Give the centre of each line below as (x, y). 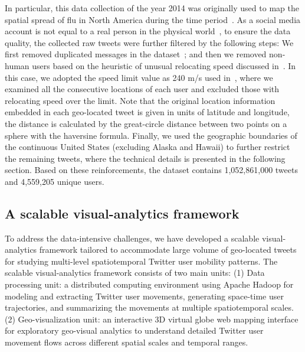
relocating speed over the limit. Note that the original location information (140, 100)
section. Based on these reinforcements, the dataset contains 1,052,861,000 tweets (151, 170)
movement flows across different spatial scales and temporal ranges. (127, 342)
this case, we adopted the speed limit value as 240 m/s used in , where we (139, 77)
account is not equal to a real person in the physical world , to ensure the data (148, 31)
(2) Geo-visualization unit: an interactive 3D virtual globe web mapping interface (152, 319)
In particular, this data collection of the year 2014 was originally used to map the (152, 8)
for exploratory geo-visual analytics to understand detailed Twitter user (134, 330)
